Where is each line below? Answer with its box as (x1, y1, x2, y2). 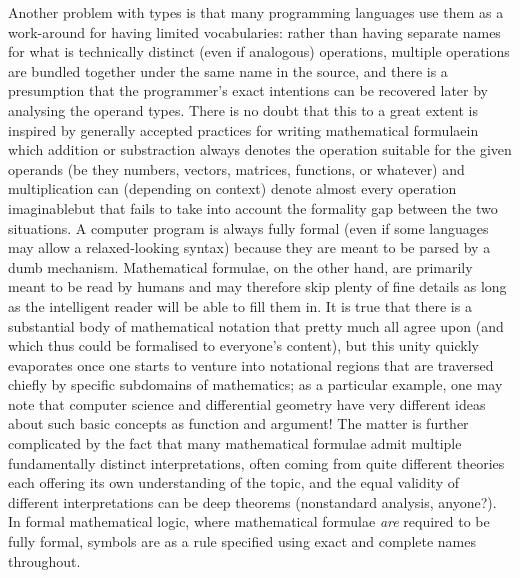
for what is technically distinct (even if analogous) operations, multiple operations (8, 41, 510, 62)
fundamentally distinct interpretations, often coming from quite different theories (8, 452, 505, 473)
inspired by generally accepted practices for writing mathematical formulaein (8, 119, 479, 140)
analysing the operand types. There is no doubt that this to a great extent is (8, 99, 478, 120)
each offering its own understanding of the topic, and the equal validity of (8, 472, 459, 493)
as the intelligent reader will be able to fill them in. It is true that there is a (8, 295, 472, 316)
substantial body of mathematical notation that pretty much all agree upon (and (8, 315, 504, 336)
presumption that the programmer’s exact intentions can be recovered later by (8, 80, 488, 101)
